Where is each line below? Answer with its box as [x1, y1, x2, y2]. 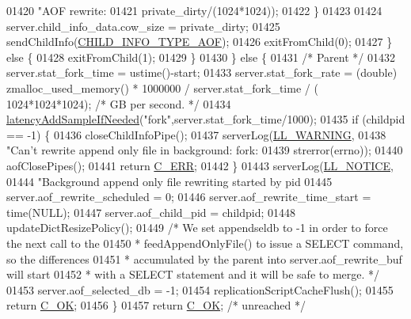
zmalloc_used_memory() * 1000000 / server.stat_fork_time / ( [6, 79, 318, 96]
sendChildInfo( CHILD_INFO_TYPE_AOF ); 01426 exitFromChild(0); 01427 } [6, 33, 393, 50]
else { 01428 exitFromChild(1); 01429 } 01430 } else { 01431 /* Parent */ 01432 [6, 48, 395, 65]
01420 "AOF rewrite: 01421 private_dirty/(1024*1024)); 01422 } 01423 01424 [6, 2, 382, 18]
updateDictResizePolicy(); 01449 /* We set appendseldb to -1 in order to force [6, 219, 388, 236]
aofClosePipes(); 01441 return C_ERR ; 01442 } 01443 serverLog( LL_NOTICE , [6, 157, 394, 173]
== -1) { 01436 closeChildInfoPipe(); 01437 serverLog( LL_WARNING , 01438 [6, 126, 386, 142]
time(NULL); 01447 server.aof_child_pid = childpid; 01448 [6, 203, 295, 220]
